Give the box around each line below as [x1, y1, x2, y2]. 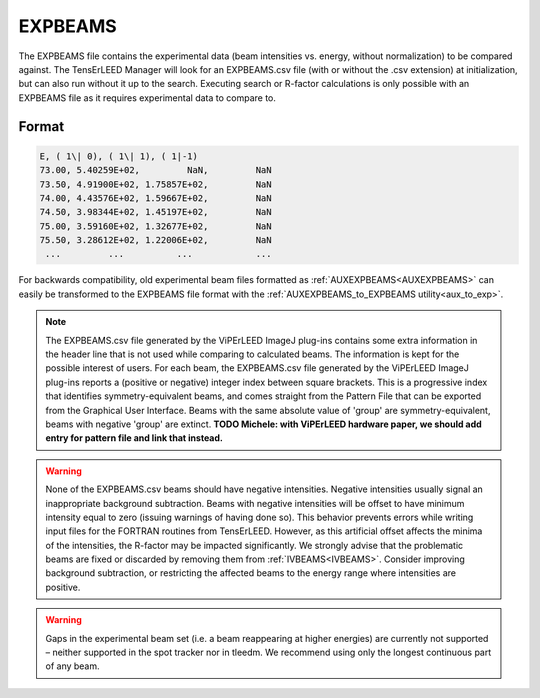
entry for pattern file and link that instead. [45, 432, 224, 444]
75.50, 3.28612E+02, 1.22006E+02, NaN [39, 235, 272, 246]
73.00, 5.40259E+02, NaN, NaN [39, 165, 272, 176]
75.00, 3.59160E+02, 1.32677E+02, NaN [39, 220, 272, 232]
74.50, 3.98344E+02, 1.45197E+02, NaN [39, 206, 272, 218]
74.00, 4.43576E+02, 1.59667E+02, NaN [39, 192, 272, 204]
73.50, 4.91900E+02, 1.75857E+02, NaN [39, 178, 272, 190]
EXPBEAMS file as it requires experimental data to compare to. [18, 91, 277, 104]
